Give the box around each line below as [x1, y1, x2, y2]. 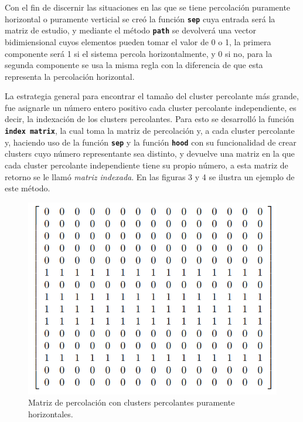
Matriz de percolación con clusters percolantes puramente [28, 396, 235, 409]
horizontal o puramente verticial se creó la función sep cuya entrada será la [5, 12, 275, 25]
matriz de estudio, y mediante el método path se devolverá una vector [5, 24, 257, 36]
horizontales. [28, 407, 73, 420]
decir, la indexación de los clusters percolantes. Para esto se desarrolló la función [5, 113, 294, 125]
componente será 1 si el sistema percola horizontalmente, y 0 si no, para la [5, 47, 273, 59]
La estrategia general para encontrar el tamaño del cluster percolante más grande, [5, 90, 299, 102]
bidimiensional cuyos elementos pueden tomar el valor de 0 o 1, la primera [5, 35, 271, 48]
